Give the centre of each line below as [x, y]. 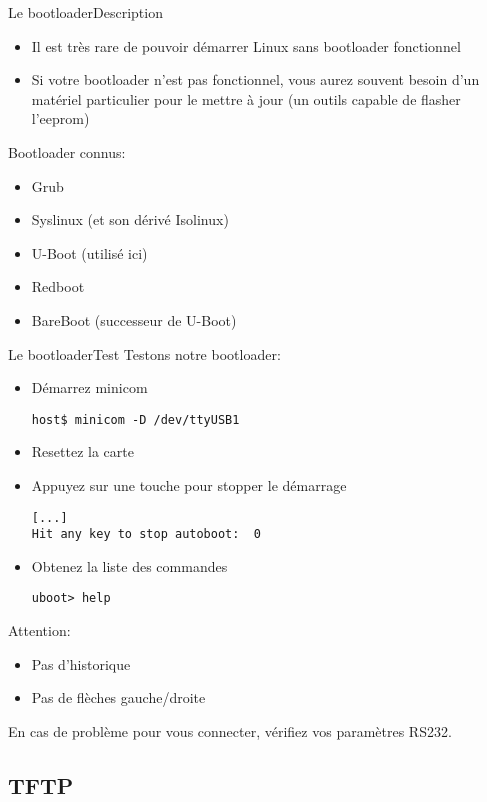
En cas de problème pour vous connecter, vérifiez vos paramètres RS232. [230, 730]
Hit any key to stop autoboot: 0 [146, 534]
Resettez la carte [82, 451]
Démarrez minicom [89, 387]
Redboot [58, 286]
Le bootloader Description [85, 12]
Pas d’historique [81, 663]
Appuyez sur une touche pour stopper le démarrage [189, 484]
